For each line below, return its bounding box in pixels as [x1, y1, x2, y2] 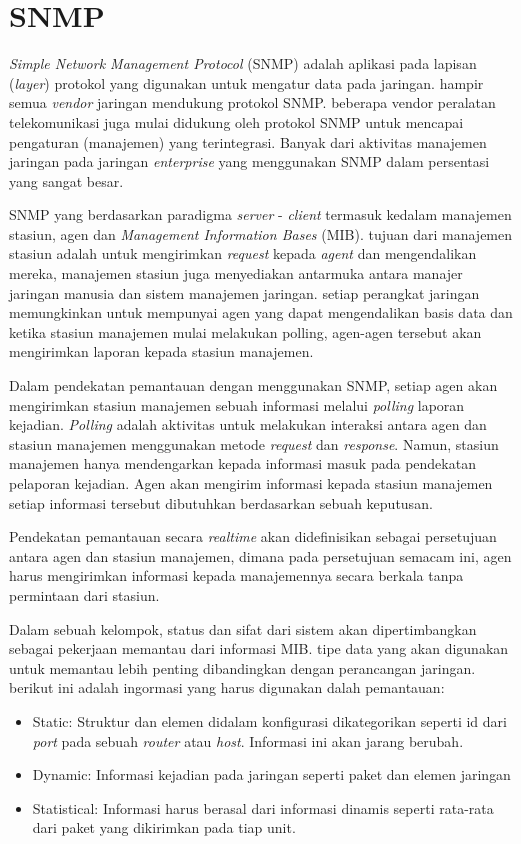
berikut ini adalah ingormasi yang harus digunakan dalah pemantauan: [9, 677, 445, 698]
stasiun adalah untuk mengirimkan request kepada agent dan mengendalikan [9, 243, 477, 264]
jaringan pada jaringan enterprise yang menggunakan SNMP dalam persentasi [9, 151, 490, 172]
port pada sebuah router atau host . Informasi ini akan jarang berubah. [32, 730, 464, 751]
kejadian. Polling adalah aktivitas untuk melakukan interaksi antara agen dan [9, 414, 487, 435]
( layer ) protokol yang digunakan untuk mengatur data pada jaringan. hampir [9, 72, 484, 93]
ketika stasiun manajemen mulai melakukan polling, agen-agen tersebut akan [9, 321, 482, 342]
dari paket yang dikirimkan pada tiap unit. [32, 817, 296, 838]
